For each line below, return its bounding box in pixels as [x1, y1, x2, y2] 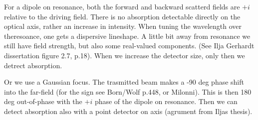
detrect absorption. [4, 60, 62, 70]
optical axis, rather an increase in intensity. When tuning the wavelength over [4, 21, 242, 31]
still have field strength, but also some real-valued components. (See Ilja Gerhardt [4, 40, 255, 51]
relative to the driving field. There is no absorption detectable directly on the [4, 11, 241, 21]
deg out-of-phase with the [4, 96, 82, 107]
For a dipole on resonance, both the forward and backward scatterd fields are [4, 1, 240, 11]
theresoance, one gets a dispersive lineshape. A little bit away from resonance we [4, 30, 251, 41]
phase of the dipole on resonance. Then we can [94, 96, 238, 107]
